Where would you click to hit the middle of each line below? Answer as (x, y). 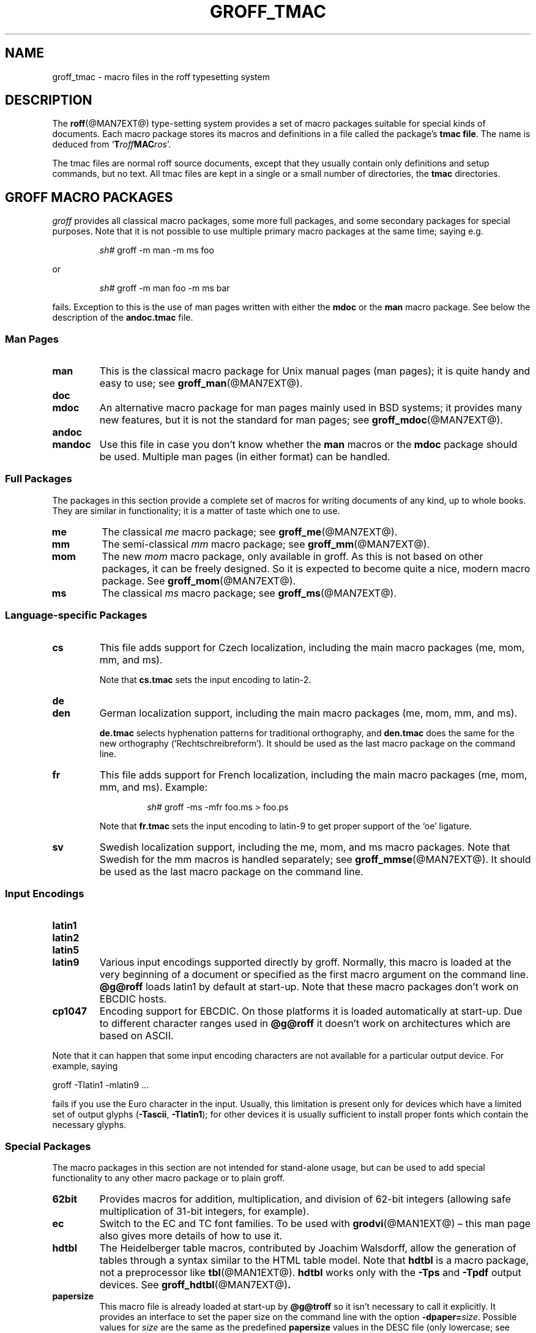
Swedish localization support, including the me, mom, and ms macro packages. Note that (305, 847)
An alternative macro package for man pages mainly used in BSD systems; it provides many (311, 408)
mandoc (72, 445)
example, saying (85, 1066)
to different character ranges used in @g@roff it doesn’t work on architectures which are (305, 1024)
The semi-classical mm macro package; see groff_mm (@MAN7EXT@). (266, 544)
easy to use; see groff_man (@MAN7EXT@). (201, 383)
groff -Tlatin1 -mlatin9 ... (101, 1085)
